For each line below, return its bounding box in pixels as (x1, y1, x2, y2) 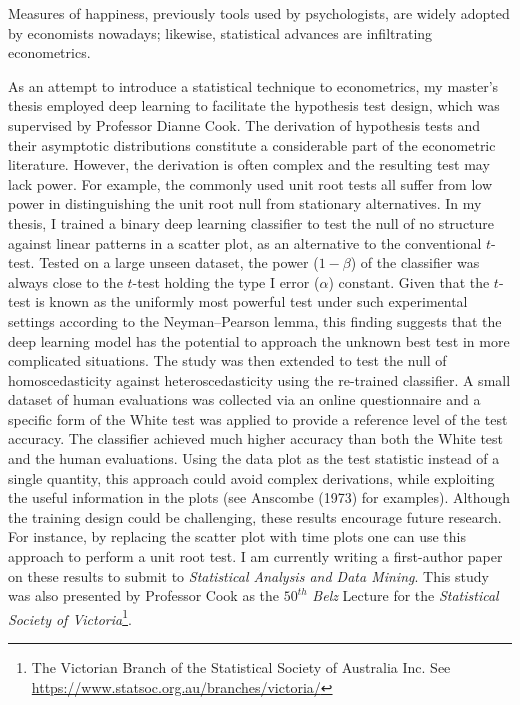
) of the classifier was (350, 252, 480, 273)
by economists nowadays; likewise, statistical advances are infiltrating (8, 22, 433, 43)
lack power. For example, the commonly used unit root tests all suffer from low (8, 173, 493, 194)
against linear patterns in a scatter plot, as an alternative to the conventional (8, 232, 482, 253)
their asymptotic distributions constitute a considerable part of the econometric (8, 134, 496, 155)
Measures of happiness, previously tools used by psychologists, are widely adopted (8, 3, 510, 23)
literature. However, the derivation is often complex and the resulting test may (8, 154, 490, 175)
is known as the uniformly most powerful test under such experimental (35, 291, 468, 312)
